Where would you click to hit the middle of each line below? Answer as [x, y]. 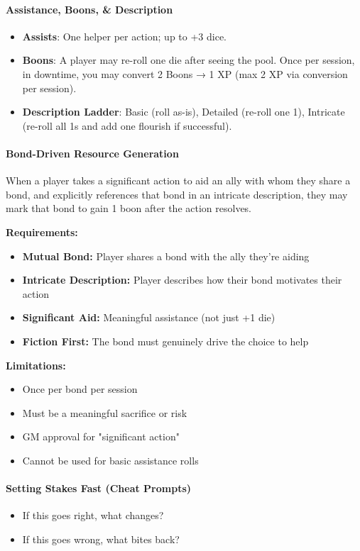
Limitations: [36, 365]
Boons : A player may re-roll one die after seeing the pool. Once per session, [189, 60]
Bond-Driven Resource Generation [92, 153]
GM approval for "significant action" [101, 436]
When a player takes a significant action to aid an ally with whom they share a [178, 180]
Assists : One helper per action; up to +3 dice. [124, 36]
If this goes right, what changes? [93, 515]
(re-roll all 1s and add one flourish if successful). [127, 125]
